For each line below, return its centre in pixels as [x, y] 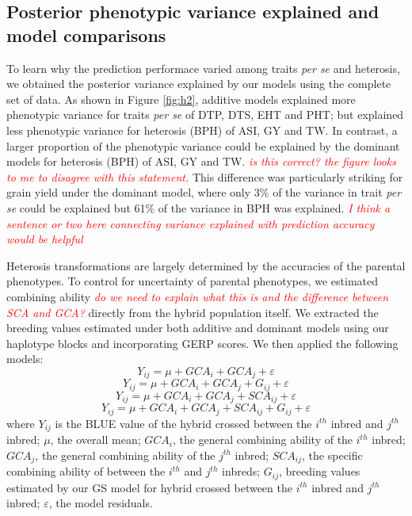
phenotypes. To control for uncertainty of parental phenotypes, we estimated [193, 281]
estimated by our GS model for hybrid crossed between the [149, 487]
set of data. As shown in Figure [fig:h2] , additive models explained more [181, 99]
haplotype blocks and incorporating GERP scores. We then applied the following [202, 343]
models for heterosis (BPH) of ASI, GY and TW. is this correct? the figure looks [201, 161]
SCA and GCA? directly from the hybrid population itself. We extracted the [193, 312]
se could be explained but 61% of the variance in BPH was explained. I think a [198, 207]
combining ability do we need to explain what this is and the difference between [198, 296]
